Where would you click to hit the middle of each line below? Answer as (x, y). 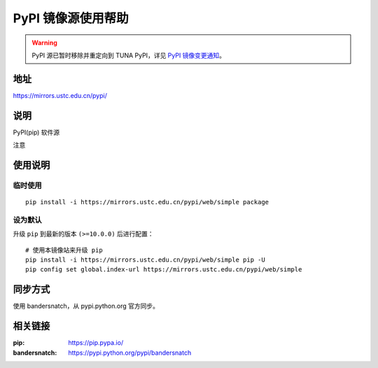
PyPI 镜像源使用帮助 (71, 18)
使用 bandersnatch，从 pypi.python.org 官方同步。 (86, 306)
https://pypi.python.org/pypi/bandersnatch (130, 353)
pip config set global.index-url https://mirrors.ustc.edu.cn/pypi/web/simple (164, 270)
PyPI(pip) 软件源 (36, 132)
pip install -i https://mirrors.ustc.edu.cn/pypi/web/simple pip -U (145, 260)
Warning (44, 43)
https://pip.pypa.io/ (96, 343)
